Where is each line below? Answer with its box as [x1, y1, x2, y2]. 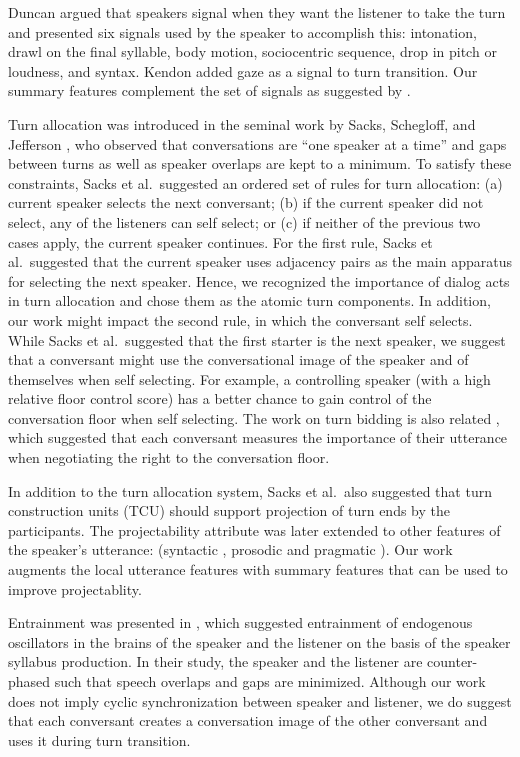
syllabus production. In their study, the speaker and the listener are [8, 651, 423, 672]
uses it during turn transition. [8, 729, 191, 750]
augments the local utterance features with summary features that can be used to [8, 559, 508, 580]
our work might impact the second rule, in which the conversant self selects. [8, 309, 473, 330]
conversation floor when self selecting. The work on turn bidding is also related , [8, 407, 500, 428]
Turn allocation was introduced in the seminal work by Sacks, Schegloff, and [8, 113, 476, 134]
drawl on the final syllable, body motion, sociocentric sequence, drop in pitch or [8, 41, 497, 62]
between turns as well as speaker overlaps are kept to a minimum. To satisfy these [8, 153, 512, 174]
